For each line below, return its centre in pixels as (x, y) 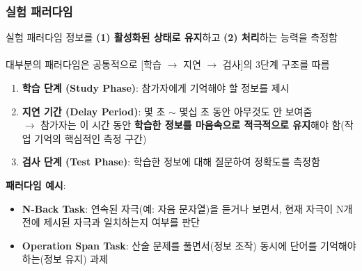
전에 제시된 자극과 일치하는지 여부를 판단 (111, 222)
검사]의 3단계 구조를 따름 (276, 64)
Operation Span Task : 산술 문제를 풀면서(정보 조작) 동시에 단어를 (170, 245)
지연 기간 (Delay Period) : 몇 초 (94, 111)
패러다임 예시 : (36, 184)
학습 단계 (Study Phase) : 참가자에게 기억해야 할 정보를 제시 (156, 88)
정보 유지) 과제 (76, 259)
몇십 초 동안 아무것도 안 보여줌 (246, 111)
